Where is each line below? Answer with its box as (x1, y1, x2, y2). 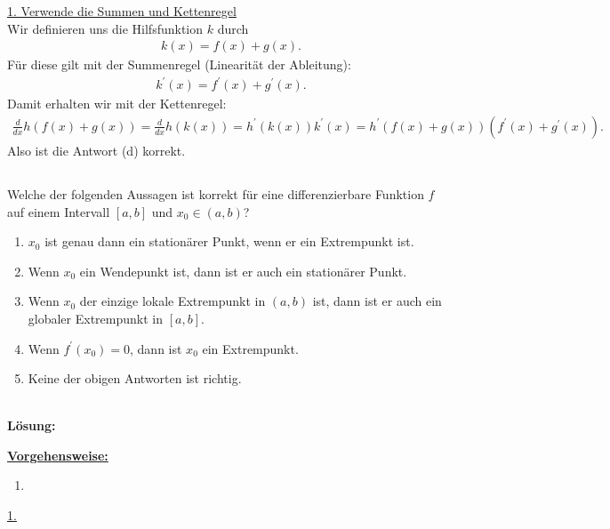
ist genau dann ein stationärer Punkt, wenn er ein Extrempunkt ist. (44, 232, 414, 251)
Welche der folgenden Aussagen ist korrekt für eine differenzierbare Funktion (7, 184, 424, 203)
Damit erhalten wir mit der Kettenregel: (7, 94, 227, 113)
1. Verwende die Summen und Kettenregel (7, 2, 237, 20)
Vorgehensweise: (7, 445, 108, 464)
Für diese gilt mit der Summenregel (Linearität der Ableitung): (7, 55, 351, 74)
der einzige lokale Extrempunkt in (79, 292, 266, 310)
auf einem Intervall (7, 202, 110, 220)
